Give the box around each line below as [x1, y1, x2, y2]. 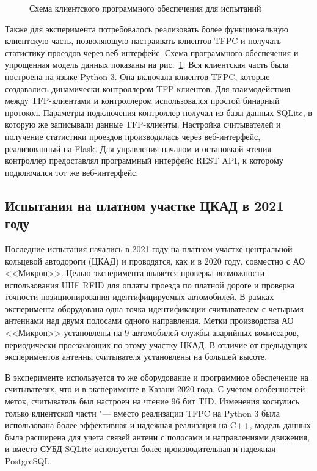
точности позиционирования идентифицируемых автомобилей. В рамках [5, 290, 274, 303]
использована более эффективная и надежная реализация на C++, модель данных [5, 418, 311, 431]
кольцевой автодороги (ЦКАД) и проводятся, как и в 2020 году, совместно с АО [5, 254, 305, 267]
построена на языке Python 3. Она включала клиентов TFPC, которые [5, 70, 270, 82]
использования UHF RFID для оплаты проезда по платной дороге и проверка [5, 278, 295, 291]
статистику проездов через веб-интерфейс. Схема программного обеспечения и [5, 46, 299, 59]
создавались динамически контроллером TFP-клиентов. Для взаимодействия [5, 82, 291, 95]
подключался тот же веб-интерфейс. [5, 166, 139, 178]
